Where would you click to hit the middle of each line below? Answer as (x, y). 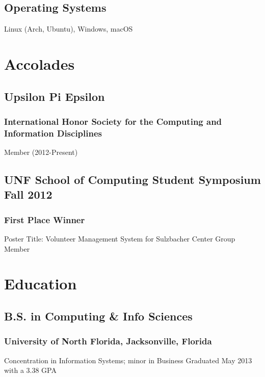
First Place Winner (45, 219)
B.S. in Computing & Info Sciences (98, 316)
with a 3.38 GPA (30, 370)
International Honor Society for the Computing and (113, 121)
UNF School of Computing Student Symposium (132, 180)
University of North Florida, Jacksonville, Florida (108, 341)
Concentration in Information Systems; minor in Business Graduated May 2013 (128, 360)
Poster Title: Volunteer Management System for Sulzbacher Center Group (120, 239)
